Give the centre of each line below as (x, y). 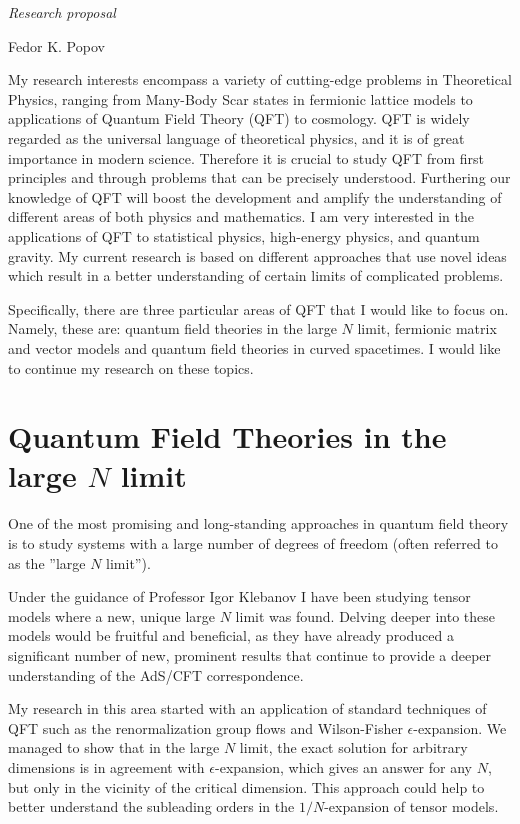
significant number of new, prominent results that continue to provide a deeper (250, 654)
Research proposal (62, 12)
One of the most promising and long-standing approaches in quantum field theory (258, 523)
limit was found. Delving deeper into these (365, 615)
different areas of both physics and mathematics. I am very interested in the (241, 216)
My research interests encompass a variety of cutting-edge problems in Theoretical (260, 79)
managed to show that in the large (114, 747)
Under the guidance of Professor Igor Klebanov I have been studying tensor (239, 596)
